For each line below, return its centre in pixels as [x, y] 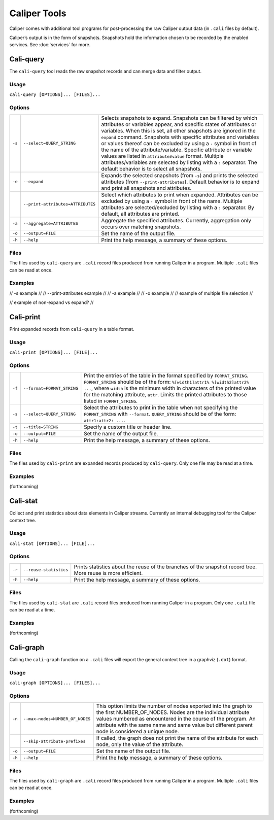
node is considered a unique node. [138, 732]
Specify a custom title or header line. [128, 427]
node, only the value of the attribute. [140, 744]
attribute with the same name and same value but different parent [175, 725]
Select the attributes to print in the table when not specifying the [161, 407]
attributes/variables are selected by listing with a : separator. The [179, 162]
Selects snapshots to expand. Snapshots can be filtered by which [179, 118]
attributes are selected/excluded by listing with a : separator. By [178, 207]
